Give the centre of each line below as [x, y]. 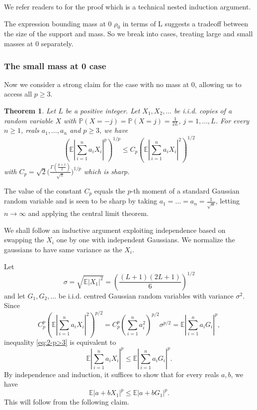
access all [18, 94]
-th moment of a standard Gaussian [185, 190]
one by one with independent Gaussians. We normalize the [146, 240]
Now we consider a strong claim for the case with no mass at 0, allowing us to [123, 84]
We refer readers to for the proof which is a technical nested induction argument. [128, 6]
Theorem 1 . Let [30, 110]
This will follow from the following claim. [67, 402]
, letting [227, 201]
